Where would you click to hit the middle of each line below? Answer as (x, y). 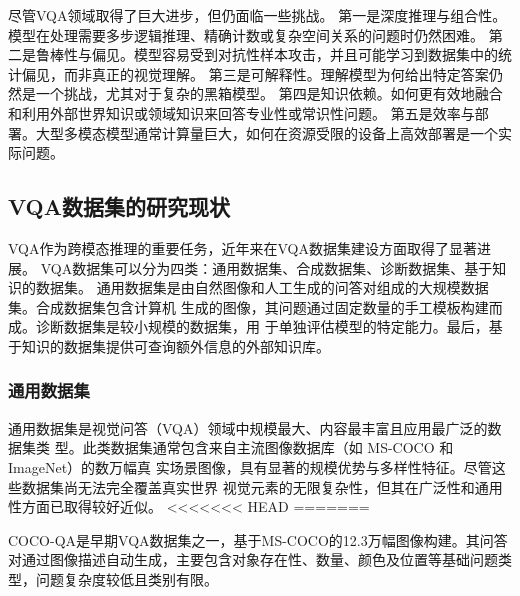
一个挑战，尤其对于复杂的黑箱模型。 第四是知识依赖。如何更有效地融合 (269, 93)
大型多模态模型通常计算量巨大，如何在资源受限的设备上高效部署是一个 (266, 132)
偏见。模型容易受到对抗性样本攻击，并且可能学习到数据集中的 (294, 54)
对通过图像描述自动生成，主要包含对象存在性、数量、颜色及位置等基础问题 (253, 559)
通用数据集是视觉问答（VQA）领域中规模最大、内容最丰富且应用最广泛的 (248, 427)
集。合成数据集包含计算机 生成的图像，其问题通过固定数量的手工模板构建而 (255, 306)
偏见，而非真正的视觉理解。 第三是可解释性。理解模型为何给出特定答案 (255, 73)
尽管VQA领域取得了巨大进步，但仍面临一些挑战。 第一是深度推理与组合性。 (257, 15)
